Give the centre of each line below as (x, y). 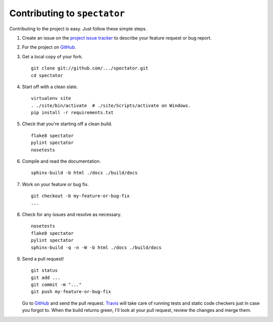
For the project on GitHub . (49, 47)
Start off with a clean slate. (50, 87)
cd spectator (47, 75)
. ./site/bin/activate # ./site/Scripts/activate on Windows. (111, 105)
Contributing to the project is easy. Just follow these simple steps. (78, 28)
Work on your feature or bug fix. (55, 184)
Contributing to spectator (67, 13)
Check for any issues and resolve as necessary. (72, 214)
